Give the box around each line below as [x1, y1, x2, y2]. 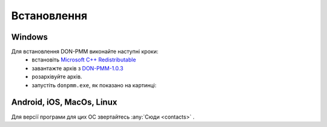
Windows [11, 32, 48, 42]
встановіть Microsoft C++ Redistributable [31, 56, 136, 63]
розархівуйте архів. [31, 73, 82, 81]
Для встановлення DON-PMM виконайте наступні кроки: [11, 48, 159, 55]
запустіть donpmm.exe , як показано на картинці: [31, 81, 157, 88]
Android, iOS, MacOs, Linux [11, 97, 117, 108]
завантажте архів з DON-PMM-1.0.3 [31, 64, 124, 72]
